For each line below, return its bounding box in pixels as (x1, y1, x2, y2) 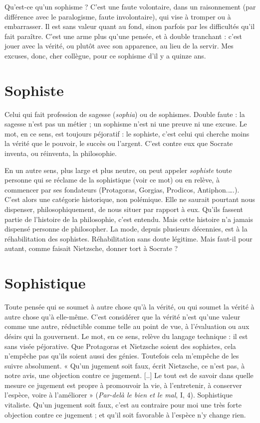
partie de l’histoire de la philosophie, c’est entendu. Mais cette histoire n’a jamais (4, 213, 253, 224)
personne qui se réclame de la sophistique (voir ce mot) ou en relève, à (4, 174, 220, 185)
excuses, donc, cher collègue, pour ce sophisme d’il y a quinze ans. (4, 50, 206, 60)
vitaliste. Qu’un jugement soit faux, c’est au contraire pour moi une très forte (4, 399, 242, 410)
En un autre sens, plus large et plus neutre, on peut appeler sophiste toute (4, 164, 232, 175)
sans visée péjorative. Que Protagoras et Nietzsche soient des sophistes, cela (4, 340, 236, 351)
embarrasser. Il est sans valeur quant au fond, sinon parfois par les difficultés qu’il (4, 21, 255, 31)
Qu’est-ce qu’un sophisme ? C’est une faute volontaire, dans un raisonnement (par (4, 1, 256, 11)
